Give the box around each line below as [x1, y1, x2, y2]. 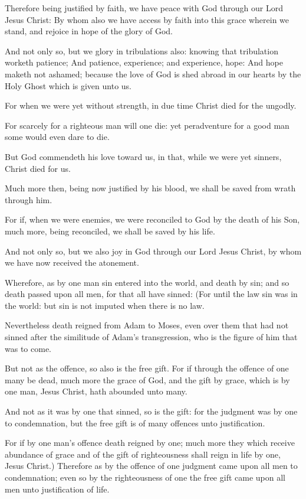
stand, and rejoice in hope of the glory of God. [5, 25, 173, 37]
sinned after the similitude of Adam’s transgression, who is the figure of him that [5, 331, 298, 343]
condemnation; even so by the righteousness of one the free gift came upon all [5, 471, 285, 483]
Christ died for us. [5, 162, 71, 174]
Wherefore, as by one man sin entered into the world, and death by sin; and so [5, 276, 289, 288]
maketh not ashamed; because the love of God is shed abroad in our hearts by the [5, 67, 301, 80]
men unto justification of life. [5, 482, 110, 495]
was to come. [5, 342, 51, 354]
